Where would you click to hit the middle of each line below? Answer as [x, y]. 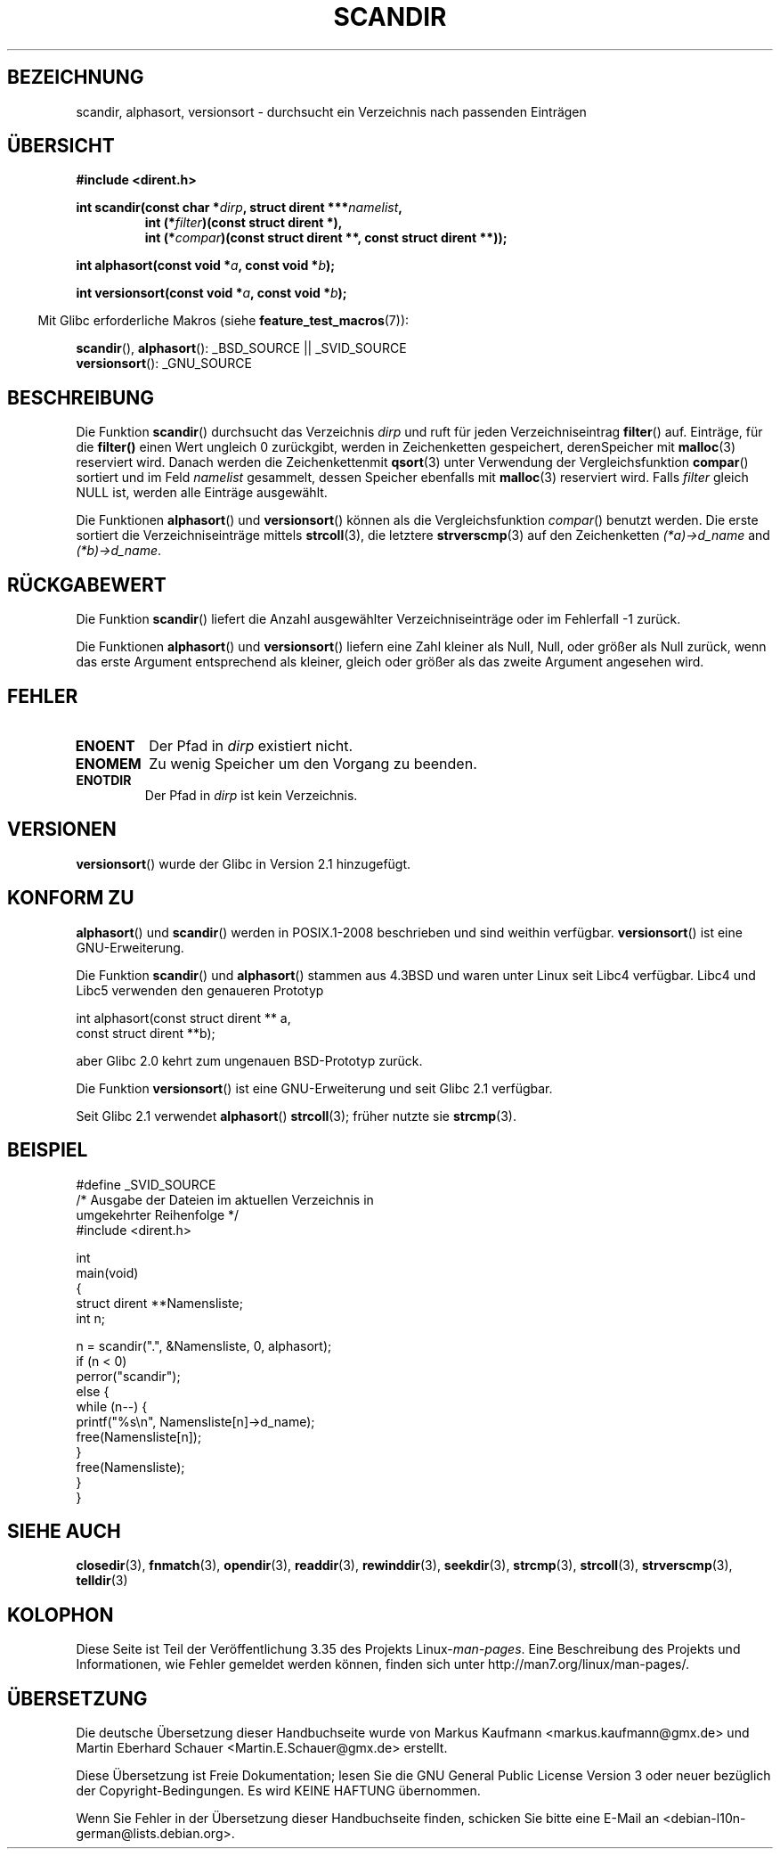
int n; [91, 1318]
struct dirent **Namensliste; [159, 1303]
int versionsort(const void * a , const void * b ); [211, 293]
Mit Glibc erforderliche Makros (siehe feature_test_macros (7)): [223, 321]
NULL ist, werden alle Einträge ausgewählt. [202, 493]
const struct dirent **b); [146, 1033]
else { [93, 1391]
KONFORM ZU [71, 898]
